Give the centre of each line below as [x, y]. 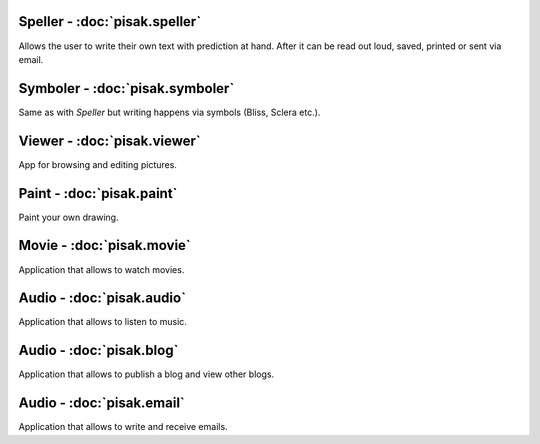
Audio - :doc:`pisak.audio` [102, 298]
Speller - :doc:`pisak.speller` [110, 21]
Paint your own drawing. [68, 217]
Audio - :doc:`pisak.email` [101, 403]
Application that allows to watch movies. [101, 269]
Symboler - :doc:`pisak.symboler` [126, 88]
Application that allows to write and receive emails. [123, 427]
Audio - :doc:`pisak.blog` [98, 350]
